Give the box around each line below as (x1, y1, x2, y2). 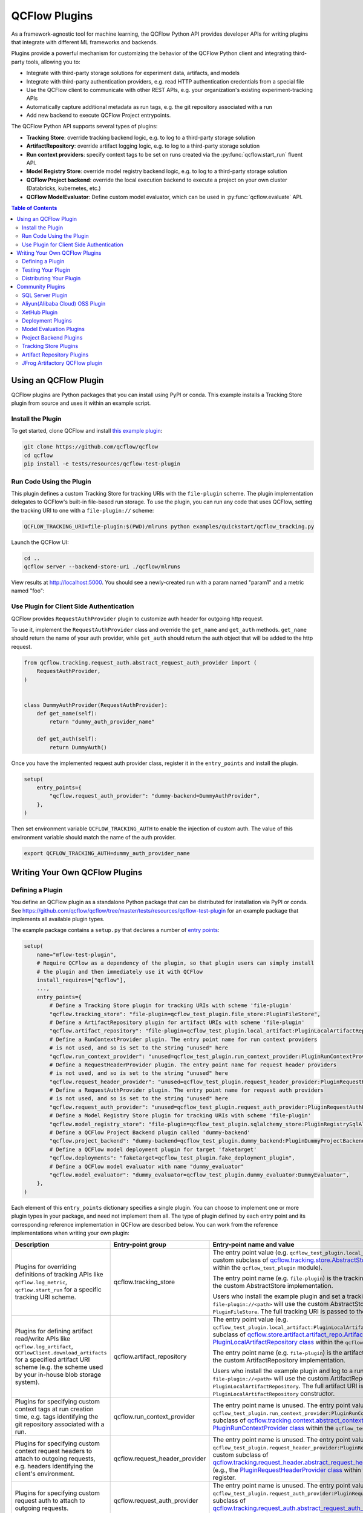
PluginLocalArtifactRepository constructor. (212, 1390, 335, 1398)
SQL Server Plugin (22, 291, 68, 299)
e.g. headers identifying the (15, 1462, 94, 1471)
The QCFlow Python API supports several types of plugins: (11, 123, 158, 130)
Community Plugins (16, 283, 65, 290)
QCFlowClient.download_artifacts (15, 1350, 107, 1356)
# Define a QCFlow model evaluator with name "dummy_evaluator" (49, 1163, 244, 1170)
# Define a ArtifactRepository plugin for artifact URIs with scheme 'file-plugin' (49, 1019, 305, 1026)
